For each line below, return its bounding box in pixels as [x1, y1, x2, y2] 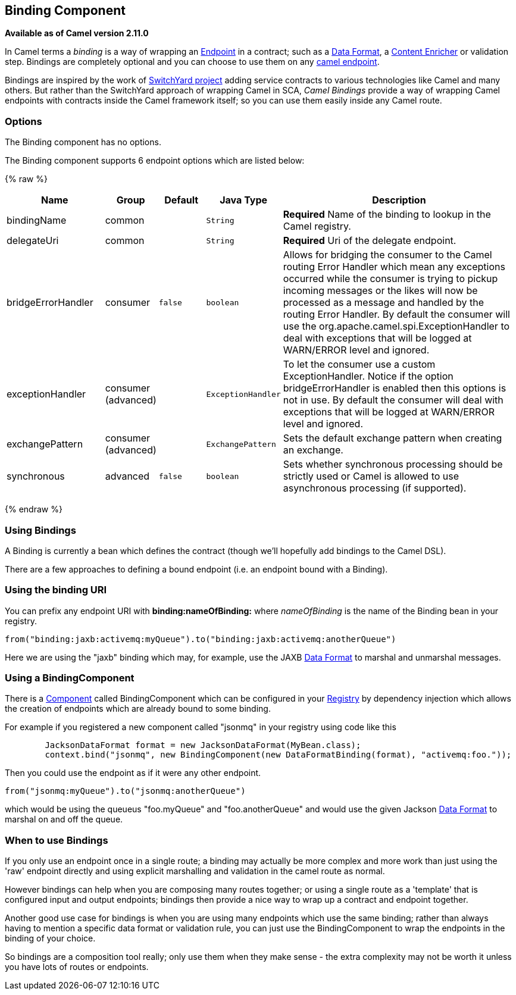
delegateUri [7, 234, 59, 247]
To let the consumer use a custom [283, 358, 436, 371]
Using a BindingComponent [5, 672, 135, 684]
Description [372, 194, 426, 206]
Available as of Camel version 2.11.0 [5, 28, 149, 39]
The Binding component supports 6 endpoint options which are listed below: [5, 155, 305, 166]
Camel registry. [283, 220, 351, 233]
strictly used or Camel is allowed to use [283, 470, 459, 483]
